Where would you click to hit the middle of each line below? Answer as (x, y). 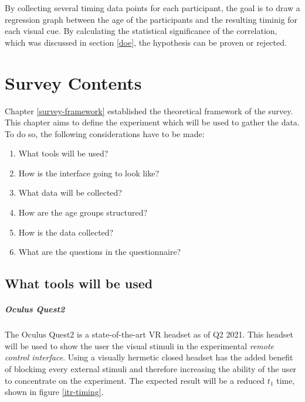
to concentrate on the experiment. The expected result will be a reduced (135, 380)
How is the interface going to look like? (89, 173)
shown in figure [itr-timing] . (54, 392)
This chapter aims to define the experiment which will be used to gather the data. (152, 122)
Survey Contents (73, 82)
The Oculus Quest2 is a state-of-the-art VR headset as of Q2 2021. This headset (149, 334)
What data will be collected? (70, 193)
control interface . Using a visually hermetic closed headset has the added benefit (149, 357)
